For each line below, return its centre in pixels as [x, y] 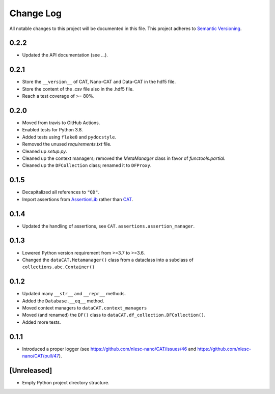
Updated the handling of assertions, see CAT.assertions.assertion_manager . [108, 226]
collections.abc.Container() [59, 267]
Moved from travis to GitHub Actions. [61, 123]
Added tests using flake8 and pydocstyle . [69, 137]
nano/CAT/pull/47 [41, 356]
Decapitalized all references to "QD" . [61, 192]
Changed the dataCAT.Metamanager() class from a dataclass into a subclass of [108, 260]
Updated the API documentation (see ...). [65, 55]
